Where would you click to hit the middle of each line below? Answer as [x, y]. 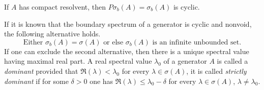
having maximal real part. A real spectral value [78, 61]
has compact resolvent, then [63, 7]
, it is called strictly [216, 71]
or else [113, 42]
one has [101, 81]
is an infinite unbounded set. [197, 42]
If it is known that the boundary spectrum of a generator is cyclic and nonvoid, [128, 24]
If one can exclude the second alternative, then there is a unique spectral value [127, 51]
